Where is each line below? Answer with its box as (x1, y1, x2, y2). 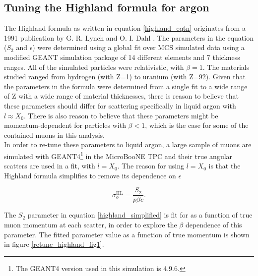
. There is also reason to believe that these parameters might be (24, 110, 218, 120)
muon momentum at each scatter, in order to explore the (4, 220, 177, 230)
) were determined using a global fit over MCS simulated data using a (32, 42, 245, 53)
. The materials (202, 61, 250, 72)
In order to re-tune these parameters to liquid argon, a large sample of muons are (4, 139, 252, 150)
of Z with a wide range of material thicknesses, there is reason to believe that (4, 91, 239, 101)
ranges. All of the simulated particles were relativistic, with (4, 61, 184, 72)
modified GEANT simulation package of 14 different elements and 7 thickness (4, 52, 240, 62)
